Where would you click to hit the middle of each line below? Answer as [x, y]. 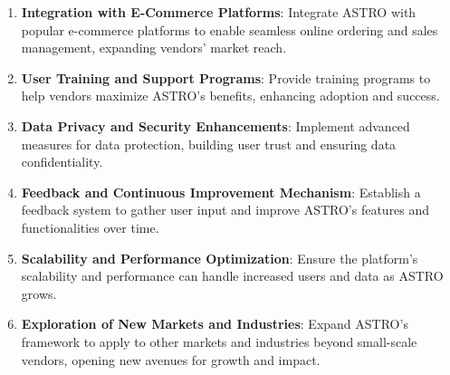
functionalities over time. [90, 227]
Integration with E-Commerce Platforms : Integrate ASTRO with [219, 12]
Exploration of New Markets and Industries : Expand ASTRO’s [215, 324]
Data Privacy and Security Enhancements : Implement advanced [215, 125]
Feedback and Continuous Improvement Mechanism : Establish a [221, 192]
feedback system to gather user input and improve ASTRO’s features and [225, 210]
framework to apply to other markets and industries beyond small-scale [219, 341]
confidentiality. [62, 162]
